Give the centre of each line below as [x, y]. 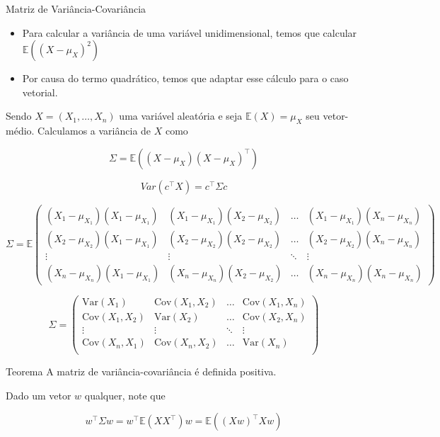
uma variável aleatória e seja [181, 116]
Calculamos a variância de [94, 131]
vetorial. [40, 92]
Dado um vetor [39, 395]
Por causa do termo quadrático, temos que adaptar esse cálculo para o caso [185, 78]
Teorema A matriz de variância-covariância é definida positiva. [141, 371]
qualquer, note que [125, 395]
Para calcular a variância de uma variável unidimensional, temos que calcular [190, 32]
